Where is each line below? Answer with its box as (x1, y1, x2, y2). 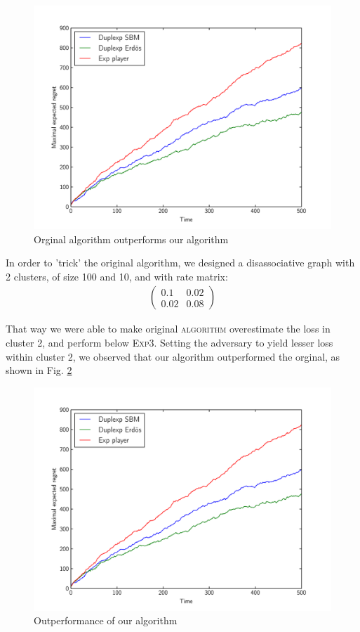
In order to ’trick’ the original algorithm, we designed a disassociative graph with (6, 255, 355, 270)
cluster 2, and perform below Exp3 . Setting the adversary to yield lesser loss (6, 335, 333, 349)
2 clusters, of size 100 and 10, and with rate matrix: (6, 269, 228, 283)
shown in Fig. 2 (6, 363, 72, 378)
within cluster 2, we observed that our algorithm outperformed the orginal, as (6, 349, 340, 363)
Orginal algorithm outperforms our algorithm (34, 231, 229, 246)
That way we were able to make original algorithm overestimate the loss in (6, 321, 331, 336)
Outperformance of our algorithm (34, 613, 178, 628)
